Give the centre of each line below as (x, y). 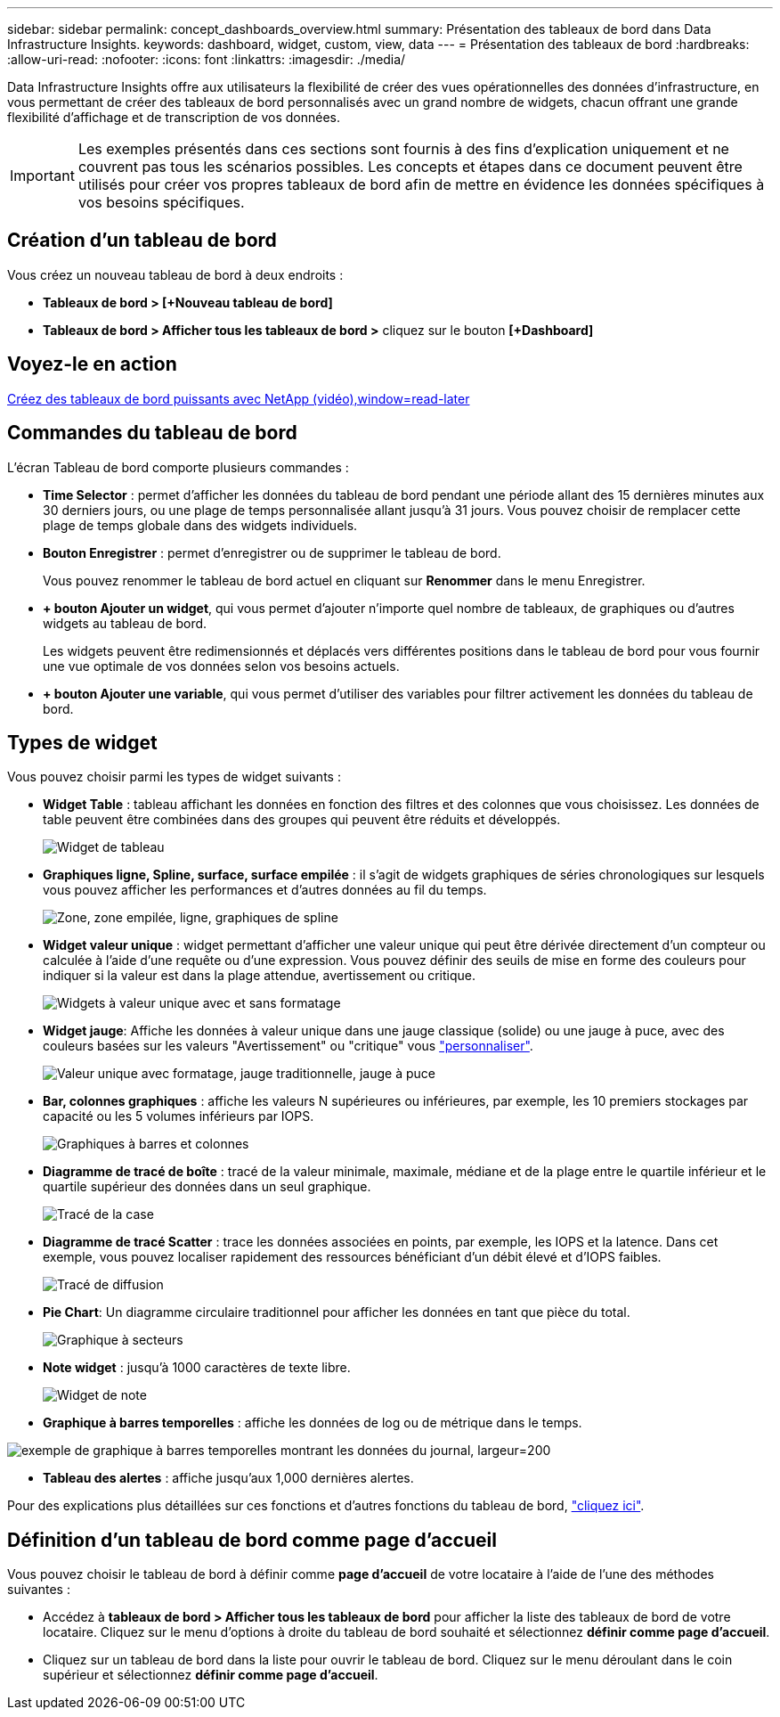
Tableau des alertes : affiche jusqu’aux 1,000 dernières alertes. (228, 1478)
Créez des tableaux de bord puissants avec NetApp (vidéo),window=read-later (239, 398)
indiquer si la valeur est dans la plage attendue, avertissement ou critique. (260, 976)
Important (42, 176)
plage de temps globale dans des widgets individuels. (200, 525)
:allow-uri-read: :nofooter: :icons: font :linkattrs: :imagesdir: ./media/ (207, 59)
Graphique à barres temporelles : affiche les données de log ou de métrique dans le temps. (313, 1423)
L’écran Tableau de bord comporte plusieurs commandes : (178, 467)
